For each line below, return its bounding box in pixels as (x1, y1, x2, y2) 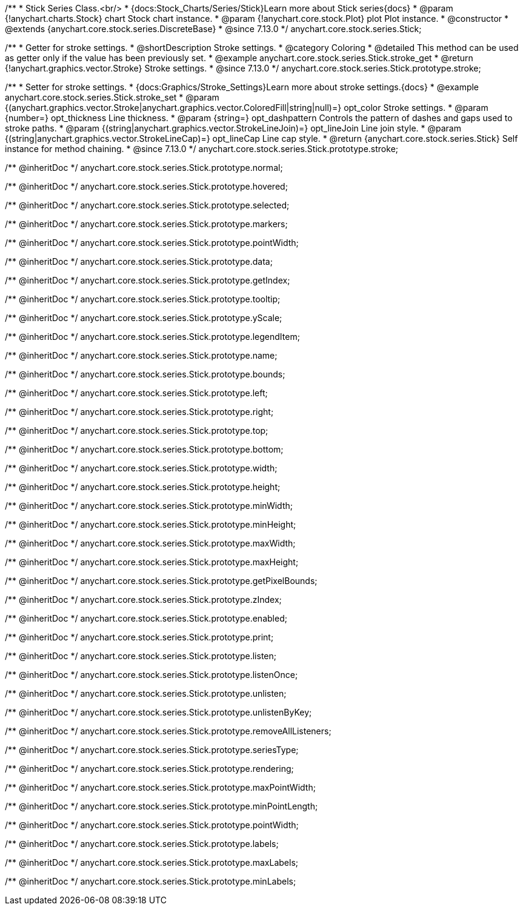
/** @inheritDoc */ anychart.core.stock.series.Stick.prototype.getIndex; (5, 275, 290, 285)
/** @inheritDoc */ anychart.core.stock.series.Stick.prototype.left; (5, 388, 268, 398)
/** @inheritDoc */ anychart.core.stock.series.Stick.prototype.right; (5, 407, 274, 417)
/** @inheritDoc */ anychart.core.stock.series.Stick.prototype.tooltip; (5, 294, 281, 304)
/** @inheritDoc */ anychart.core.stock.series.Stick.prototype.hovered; (5, 181, 288, 191)
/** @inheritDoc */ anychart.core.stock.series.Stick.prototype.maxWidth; (5, 538, 296, 548)
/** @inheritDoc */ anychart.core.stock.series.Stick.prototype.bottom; (5, 444, 284, 454)
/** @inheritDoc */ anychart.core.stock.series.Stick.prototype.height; (5, 482, 281, 492)
